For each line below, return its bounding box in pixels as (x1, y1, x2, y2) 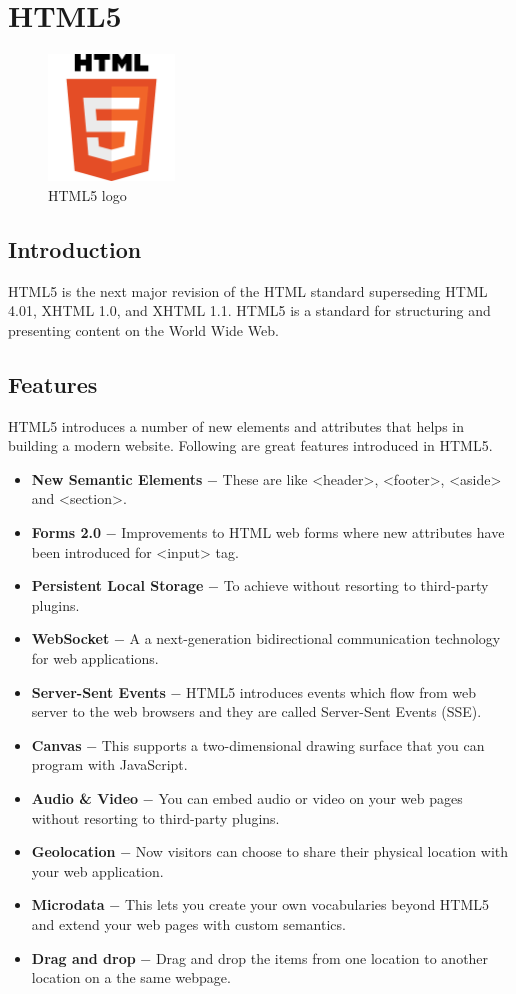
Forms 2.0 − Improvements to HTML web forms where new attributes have (31, 522, 505, 543)
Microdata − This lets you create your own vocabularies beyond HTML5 (31, 894, 490, 915)
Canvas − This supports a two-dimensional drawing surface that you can (31, 734, 485, 755)
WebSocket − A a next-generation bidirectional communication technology (31, 628, 501, 649)
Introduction (8, 233, 142, 264)
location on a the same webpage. (31, 967, 231, 988)
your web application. (31, 860, 164, 881)
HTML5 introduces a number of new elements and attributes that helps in (8, 415, 465, 436)
